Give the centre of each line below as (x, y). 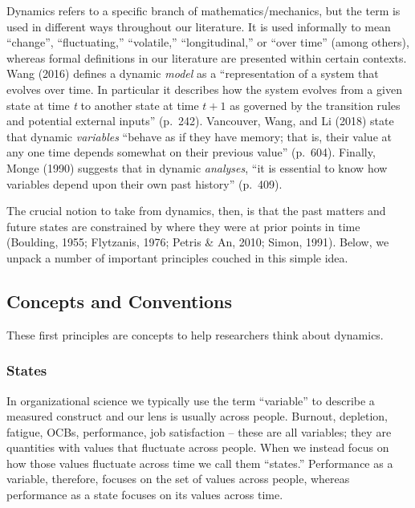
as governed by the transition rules (315, 105)
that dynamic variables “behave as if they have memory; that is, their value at (199, 136)
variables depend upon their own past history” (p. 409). (144, 183)
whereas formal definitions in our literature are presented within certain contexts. (207, 57)
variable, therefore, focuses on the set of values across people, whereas (178, 479)
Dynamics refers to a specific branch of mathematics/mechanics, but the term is (203, 10)
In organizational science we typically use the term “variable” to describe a (191, 400)
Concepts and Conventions (120, 301)
